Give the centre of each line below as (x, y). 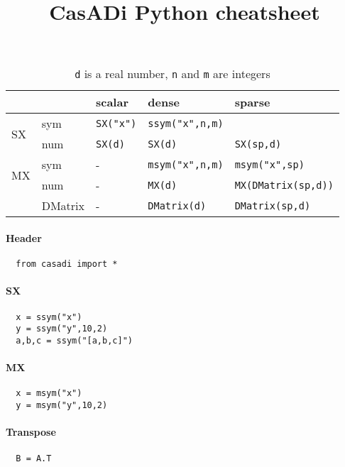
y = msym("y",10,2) (62, 406)
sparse (252, 102)
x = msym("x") (49, 394)
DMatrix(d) (177, 205)
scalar (112, 102)
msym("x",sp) (269, 164)
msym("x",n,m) (186, 164)
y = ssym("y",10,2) (62, 329)
